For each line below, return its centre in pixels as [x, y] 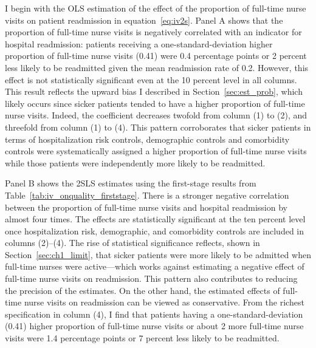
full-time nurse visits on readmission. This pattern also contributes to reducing [151, 278]
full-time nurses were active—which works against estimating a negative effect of [155, 266]
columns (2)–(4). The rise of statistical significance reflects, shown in [132, 243]
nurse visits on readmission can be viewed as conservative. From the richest [164, 302]
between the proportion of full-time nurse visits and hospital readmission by [146, 207]
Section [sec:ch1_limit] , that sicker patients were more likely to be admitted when [158, 254]
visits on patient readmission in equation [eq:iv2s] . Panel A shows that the [144, 20]
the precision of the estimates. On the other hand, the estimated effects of [143, 290]
